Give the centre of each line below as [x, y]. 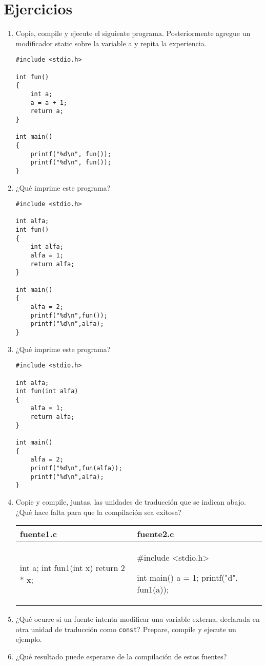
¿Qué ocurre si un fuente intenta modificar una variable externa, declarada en [138, 619]
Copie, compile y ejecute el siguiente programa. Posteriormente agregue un [133, 33]
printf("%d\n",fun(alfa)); [76, 468]
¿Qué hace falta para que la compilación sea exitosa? [99, 512]
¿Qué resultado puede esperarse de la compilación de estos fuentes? [121, 657]
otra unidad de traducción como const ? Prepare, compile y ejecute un [126, 629]
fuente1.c [38, 534]
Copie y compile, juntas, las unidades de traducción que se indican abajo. [131, 502]
